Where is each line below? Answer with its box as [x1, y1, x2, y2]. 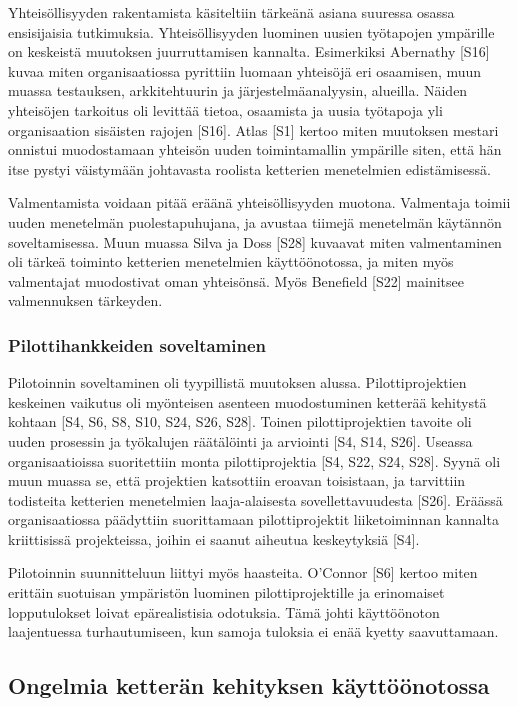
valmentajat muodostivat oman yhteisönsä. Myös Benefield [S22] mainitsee [8, 270, 464, 291]
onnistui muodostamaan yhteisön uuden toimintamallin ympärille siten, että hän [8, 139, 502, 160]
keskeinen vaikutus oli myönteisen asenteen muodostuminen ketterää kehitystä [8, 391, 487, 412]
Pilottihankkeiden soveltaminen [8, 332, 267, 357]
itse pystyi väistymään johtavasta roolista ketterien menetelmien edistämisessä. [8, 158, 491, 179]
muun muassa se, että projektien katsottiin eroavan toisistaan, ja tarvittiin [8, 470, 466, 491]
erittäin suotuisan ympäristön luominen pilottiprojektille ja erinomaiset [8, 582, 445, 603]
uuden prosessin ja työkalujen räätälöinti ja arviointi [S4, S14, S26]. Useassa [8, 430, 473, 451]
